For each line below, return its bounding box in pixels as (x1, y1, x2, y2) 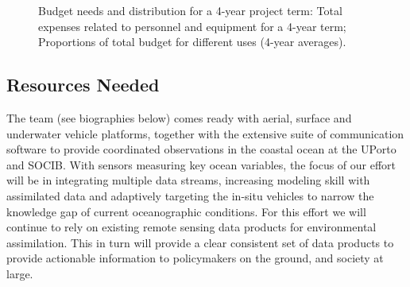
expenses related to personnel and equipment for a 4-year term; (38, 17, 346, 34)
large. (6, 265, 33, 281)
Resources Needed (6, 72, 160, 97)
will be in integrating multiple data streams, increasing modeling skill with (6, 172, 370, 188)
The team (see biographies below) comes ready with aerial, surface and (6, 109, 352, 126)
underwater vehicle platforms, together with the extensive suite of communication (6, 125, 404, 142)
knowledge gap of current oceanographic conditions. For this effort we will (6, 203, 366, 219)
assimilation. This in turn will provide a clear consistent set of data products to (6, 234, 394, 250)
